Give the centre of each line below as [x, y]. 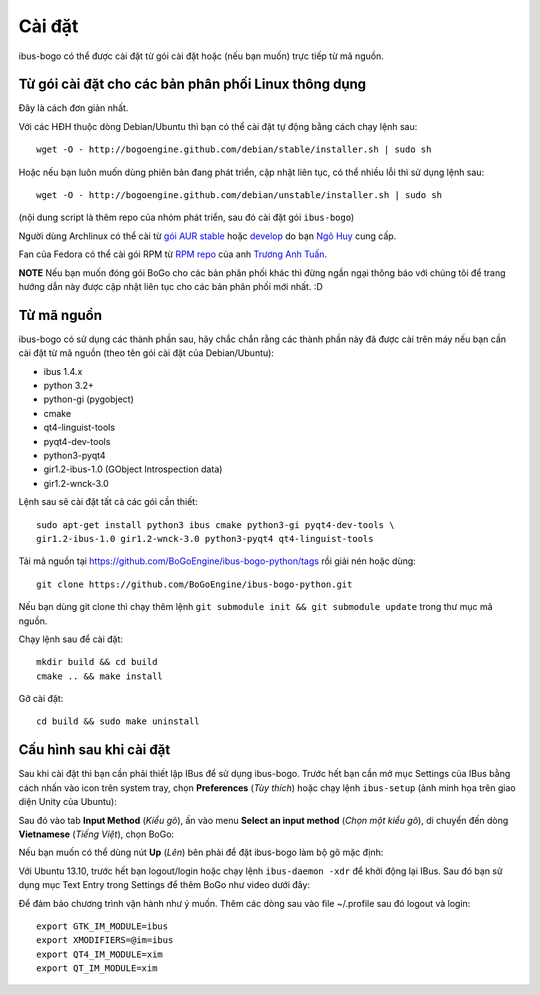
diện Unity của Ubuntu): [67, 802]
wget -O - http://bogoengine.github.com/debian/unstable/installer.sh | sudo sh [239, 195]
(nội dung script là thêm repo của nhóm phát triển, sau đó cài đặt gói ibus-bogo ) [186, 217]
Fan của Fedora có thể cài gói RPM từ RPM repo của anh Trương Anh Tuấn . [173, 254]
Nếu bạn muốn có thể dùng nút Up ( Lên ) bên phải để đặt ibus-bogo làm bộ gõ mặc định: [201, 852]
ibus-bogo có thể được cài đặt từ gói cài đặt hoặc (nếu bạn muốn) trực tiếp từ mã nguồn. [201, 56]
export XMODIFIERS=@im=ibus [105, 940]
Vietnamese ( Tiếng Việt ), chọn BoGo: [96, 834]
